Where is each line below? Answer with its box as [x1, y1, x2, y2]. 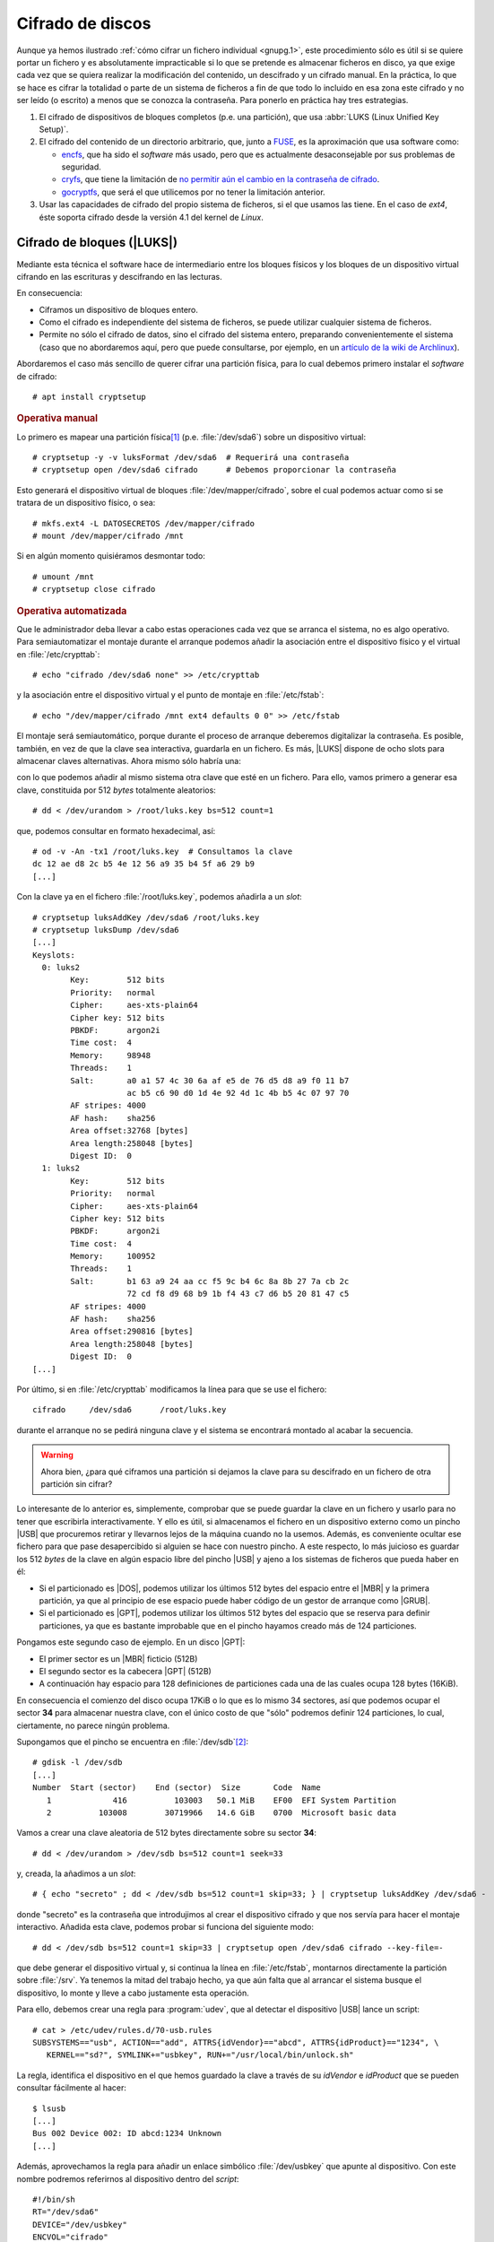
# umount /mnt [32, 571, 94, 582]
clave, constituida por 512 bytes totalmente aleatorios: [16, 785, 217, 795]
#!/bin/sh [32, 2194, 75, 2204]
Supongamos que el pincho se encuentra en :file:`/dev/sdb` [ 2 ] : [16, 1736, 249, 1747]
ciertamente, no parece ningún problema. [16, 1720, 170, 1731]
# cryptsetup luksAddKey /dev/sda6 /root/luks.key [32, 912, 260, 923]
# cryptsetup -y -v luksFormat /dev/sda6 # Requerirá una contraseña [32, 453, 350, 463]
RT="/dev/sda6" [32, 2207, 100, 2217]
